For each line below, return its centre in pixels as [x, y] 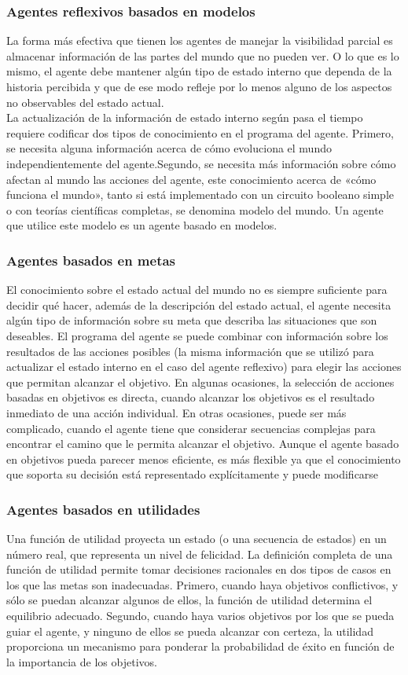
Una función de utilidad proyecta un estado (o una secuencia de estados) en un [197, 539]
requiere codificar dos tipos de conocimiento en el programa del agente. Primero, [200, 132]
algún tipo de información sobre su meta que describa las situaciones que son [192, 320]
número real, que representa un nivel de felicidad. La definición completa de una [200, 554]
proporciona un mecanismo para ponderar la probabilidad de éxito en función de [200, 646]
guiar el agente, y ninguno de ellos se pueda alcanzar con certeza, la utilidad [190, 631]
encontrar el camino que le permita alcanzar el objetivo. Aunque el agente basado [203, 444]
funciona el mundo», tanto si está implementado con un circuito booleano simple [200, 194]
